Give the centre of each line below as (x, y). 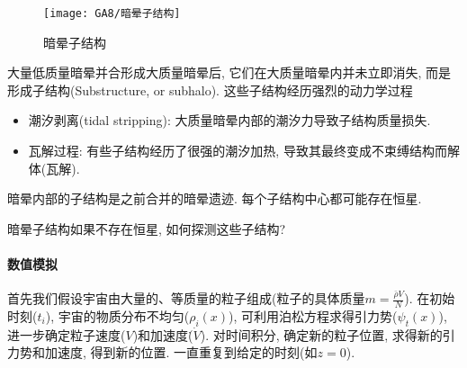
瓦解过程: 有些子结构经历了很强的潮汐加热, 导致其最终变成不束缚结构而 (238, 151)
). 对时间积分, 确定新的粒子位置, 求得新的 (321, 334)
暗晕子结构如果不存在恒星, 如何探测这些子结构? (147, 228)
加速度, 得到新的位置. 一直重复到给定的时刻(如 (181, 352)
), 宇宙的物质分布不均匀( (117, 316)
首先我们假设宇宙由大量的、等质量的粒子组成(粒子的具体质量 (186, 298)
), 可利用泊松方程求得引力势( (313, 316)
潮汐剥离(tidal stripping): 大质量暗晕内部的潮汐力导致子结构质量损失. (229, 120)
